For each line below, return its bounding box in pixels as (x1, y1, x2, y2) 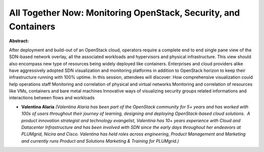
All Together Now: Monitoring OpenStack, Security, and (9, 7, 240, 18)
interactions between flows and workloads (9, 95, 95, 101)
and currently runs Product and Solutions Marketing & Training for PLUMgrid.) (21, 138, 179, 144)
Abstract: (9, 38, 29, 44)
